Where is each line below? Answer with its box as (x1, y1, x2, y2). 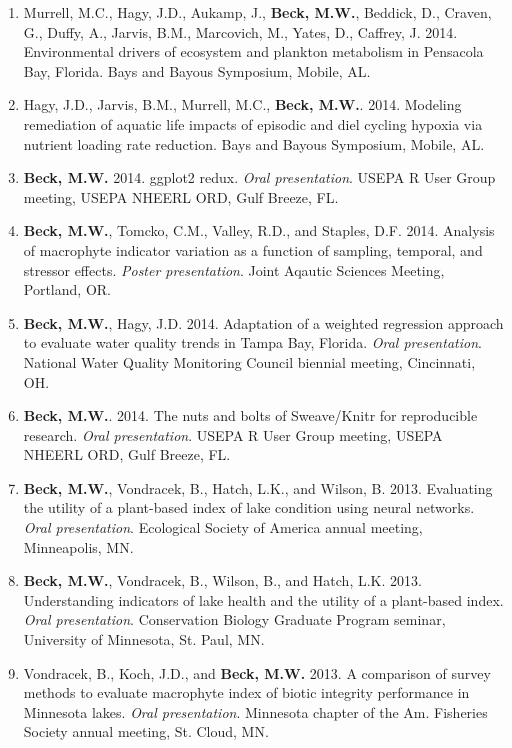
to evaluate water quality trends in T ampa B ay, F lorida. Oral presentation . (23, 332, 482, 353)
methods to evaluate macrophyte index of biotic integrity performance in (23, 682, 470, 703)
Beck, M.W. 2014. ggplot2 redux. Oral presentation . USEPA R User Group (23, 167, 496, 188)
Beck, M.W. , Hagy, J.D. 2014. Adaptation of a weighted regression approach (23, 312, 504, 333)
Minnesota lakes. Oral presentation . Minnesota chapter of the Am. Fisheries (23, 701, 488, 722)
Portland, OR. (23, 279, 111, 300)
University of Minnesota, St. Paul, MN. (23, 629, 265, 650)
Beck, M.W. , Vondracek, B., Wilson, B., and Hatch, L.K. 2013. (23, 570, 422, 591)
